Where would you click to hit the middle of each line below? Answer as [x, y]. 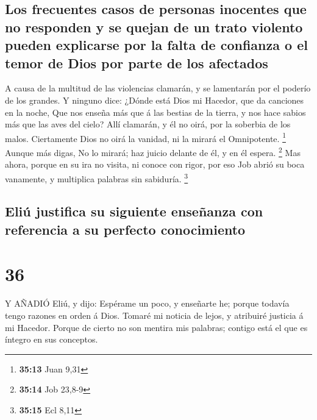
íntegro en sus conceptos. [52, 339]
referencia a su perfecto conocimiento [125, 229]
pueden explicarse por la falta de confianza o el [156, 45]
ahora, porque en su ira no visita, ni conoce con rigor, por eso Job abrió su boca [155, 164]
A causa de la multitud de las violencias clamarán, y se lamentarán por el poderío [158, 88]
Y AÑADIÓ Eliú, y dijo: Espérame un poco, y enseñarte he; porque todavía [147, 303]
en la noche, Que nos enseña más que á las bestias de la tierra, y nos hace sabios [155, 112]
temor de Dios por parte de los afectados [137, 62]
